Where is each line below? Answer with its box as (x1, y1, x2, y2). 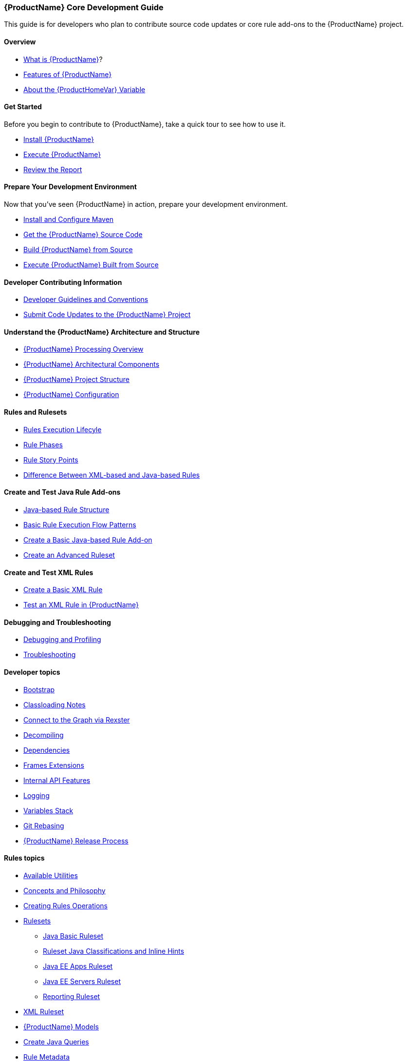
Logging (23, 791, 50, 800)
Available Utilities (23, 871, 78, 880)
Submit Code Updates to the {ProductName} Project (23, 310, 191, 319)
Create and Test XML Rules (4, 568, 93, 577)
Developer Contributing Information (4, 278, 122, 286)
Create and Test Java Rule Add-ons (4, 488, 121, 497)
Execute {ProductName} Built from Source (23, 261, 159, 269)
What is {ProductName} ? (23, 55, 103, 63)
